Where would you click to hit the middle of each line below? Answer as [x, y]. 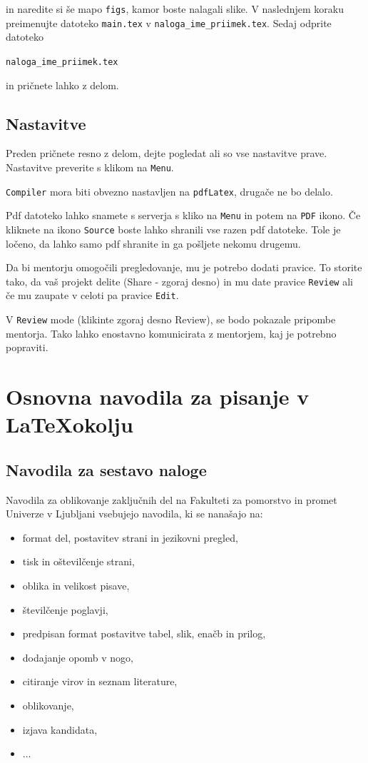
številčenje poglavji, [65, 609]
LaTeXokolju [70, 424]
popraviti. [27, 347]
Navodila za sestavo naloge [106, 469]
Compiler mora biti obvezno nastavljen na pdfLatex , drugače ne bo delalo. [169, 191]
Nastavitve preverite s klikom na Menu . [90, 167]
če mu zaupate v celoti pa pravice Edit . [92, 295]
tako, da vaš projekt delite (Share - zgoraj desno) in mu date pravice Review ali [179, 281]
